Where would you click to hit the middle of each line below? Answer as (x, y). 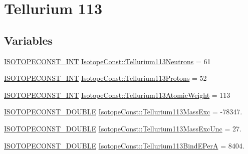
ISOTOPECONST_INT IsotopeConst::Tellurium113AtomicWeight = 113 (117, 95)
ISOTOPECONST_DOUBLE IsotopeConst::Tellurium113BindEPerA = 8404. (124, 145)
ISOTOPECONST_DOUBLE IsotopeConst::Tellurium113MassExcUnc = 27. (123, 128)
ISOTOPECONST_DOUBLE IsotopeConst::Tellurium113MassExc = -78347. (123, 112)
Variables (29, 40)
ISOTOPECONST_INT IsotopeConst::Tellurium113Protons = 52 (105, 78)
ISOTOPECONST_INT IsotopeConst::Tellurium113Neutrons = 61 (107, 61)
